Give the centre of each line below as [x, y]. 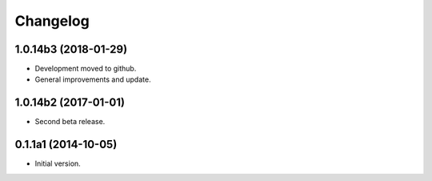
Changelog [52, 21]
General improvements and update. [93, 79]
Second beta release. [70, 122]
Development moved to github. [86, 69]
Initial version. [58, 163]
